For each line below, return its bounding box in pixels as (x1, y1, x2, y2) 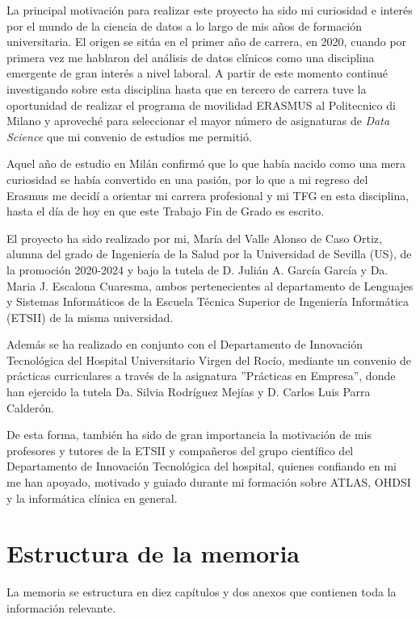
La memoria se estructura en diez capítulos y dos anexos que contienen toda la (6, 583, 397, 600)
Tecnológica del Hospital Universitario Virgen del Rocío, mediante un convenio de (6, 351, 411, 368)
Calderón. (6, 399, 55, 416)
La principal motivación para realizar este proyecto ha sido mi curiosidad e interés (6, 2, 413, 18)
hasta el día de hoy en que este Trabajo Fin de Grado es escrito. (6, 203, 325, 220)
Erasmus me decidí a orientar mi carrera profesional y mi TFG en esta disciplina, (6, 186, 409, 203)
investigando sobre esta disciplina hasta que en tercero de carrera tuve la (6, 80, 367, 97)
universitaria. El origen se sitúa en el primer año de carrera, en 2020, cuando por (6, 33, 407, 50)
